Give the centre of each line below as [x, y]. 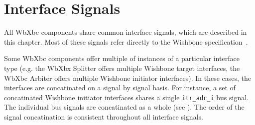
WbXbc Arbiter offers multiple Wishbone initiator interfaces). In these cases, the [128, 78]
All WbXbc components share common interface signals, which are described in [126, 32]
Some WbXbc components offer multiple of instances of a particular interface [122, 58]
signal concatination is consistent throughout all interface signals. [104, 116]
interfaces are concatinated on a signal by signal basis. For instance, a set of [120, 88]
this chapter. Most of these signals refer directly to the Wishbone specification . [126, 41]
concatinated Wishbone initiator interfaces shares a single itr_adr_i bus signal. [126, 97]
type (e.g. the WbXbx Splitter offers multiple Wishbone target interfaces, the [122, 68]
